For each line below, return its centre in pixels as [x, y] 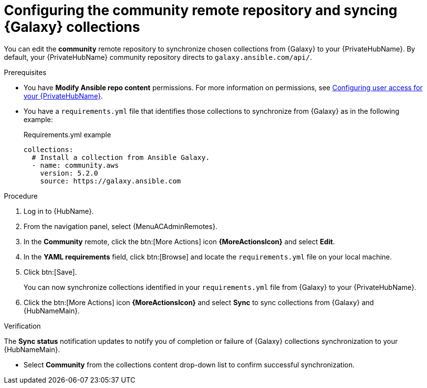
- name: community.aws [75, 165]
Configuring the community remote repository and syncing [201, 10]
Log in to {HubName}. [59, 211]
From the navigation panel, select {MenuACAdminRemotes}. [120, 226]
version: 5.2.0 [69, 173]
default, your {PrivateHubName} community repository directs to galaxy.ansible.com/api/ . [158, 57]
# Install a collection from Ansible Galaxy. [121, 157]
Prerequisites [25, 72]
